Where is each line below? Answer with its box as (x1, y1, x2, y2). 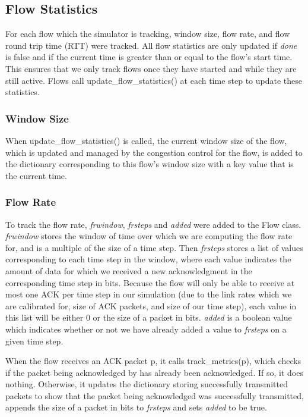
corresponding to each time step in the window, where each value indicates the (5, 253, 291, 265)
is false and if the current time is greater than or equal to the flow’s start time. (5, 51, 293, 63)
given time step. (5, 334, 63, 347)
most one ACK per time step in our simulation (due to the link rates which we (5, 288, 292, 300)
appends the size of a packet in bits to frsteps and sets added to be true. (5, 401, 267, 413)
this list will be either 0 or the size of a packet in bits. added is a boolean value (5, 311, 292, 324)
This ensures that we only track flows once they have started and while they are (5, 62, 297, 74)
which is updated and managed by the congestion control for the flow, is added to (5, 146, 303, 158)
